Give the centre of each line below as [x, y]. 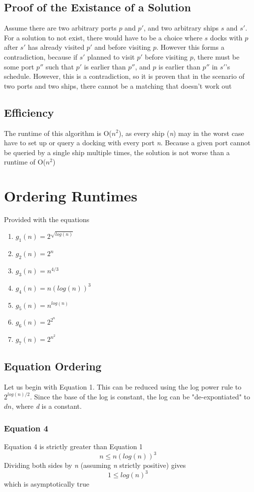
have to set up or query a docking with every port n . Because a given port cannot [127, 143]
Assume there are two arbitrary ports [60, 28]
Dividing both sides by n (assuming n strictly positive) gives [95, 465]
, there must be [216, 56]
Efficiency [29, 112]
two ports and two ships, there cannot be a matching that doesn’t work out [118, 85]
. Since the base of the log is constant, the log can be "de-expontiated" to [140, 396]
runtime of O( [25, 162]
